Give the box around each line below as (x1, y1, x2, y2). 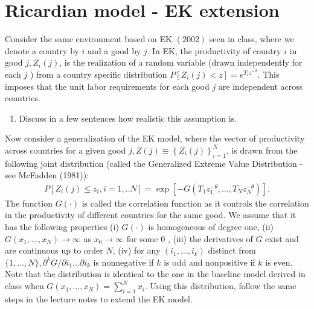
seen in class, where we (209, 33, 294, 45)
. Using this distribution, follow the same (144, 279, 296, 292)
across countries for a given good (5, 143, 126, 156)
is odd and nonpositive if (164, 255, 255, 268)
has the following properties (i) (5, 220, 119, 233)
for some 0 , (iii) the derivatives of (126, 232, 253, 245)
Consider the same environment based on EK (5, 33, 172, 45)
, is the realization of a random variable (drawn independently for (59, 56, 303, 69)
